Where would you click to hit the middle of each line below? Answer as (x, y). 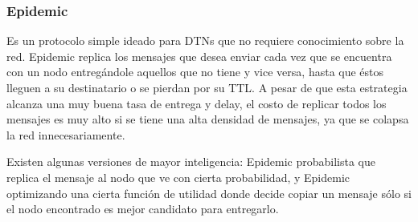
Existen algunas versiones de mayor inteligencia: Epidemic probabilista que (191, 161)
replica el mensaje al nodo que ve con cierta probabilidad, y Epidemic (178, 177)
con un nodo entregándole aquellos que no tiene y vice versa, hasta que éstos (195, 72)
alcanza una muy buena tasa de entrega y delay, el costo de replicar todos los (197, 103)
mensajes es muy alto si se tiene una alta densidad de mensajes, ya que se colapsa (208, 119)
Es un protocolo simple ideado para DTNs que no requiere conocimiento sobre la (205, 40)
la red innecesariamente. (66, 134)
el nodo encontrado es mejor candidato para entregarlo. (143, 209)
